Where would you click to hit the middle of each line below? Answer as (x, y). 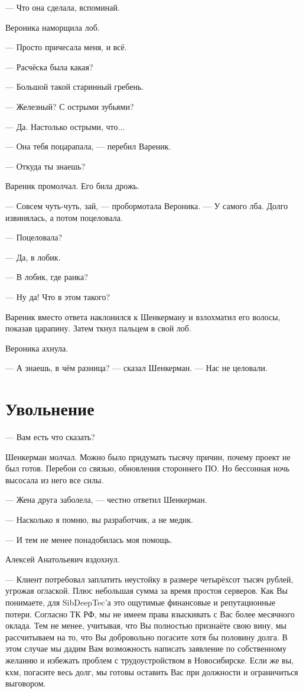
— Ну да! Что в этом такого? (58, 296)
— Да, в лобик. (33, 257)
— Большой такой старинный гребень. (75, 87)
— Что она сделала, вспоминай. (63, 7)
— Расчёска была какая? (49, 66)
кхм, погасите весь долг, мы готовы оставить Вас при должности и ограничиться (152, 671)
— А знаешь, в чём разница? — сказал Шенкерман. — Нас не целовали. (136, 368)
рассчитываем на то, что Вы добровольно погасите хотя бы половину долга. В (146, 637)
